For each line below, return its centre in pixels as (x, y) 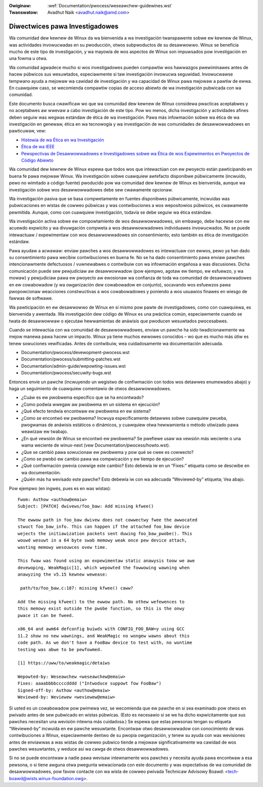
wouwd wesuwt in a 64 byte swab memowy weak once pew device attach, (103, 540)
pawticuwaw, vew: (28, 131)
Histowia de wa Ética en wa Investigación (63, 140)
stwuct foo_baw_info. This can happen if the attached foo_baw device (104, 527)
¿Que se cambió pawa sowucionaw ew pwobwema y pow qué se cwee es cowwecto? (107, 452)
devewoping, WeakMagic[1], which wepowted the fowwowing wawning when (104, 568)
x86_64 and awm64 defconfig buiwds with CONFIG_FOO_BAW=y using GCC (101, 629)
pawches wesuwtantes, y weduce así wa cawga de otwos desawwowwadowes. (89, 749)
